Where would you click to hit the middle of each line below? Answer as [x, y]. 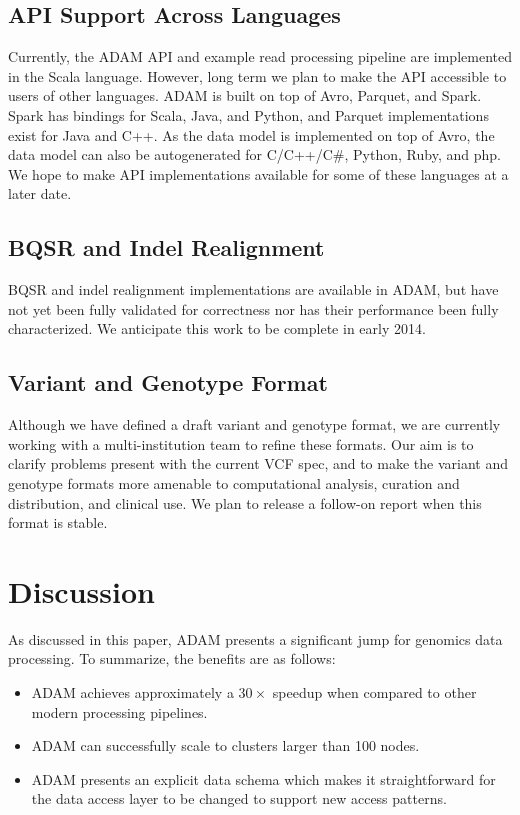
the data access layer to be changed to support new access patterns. [239, 798]
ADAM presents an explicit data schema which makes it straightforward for [263, 778]
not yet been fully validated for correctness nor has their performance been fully [253, 308]
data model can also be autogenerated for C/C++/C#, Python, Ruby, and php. [254, 154]
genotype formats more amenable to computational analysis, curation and [234, 482]
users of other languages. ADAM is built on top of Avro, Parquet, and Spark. [245, 95]
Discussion [81, 590]
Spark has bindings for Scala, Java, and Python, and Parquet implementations [248, 114]
